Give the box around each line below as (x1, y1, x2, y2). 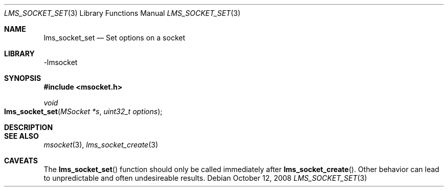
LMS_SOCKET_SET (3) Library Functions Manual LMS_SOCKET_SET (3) (4, 9, 240, 17)
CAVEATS (4, 156, 38, 165)
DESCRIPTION (4, 123, 53, 132)
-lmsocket (43, 58, 78, 67)
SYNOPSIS (4, 74, 41, 82)
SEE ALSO (4, 132, 39, 140)
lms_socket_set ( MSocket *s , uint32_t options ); (4, 107, 163, 116)
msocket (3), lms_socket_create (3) (43, 140, 159, 149)
